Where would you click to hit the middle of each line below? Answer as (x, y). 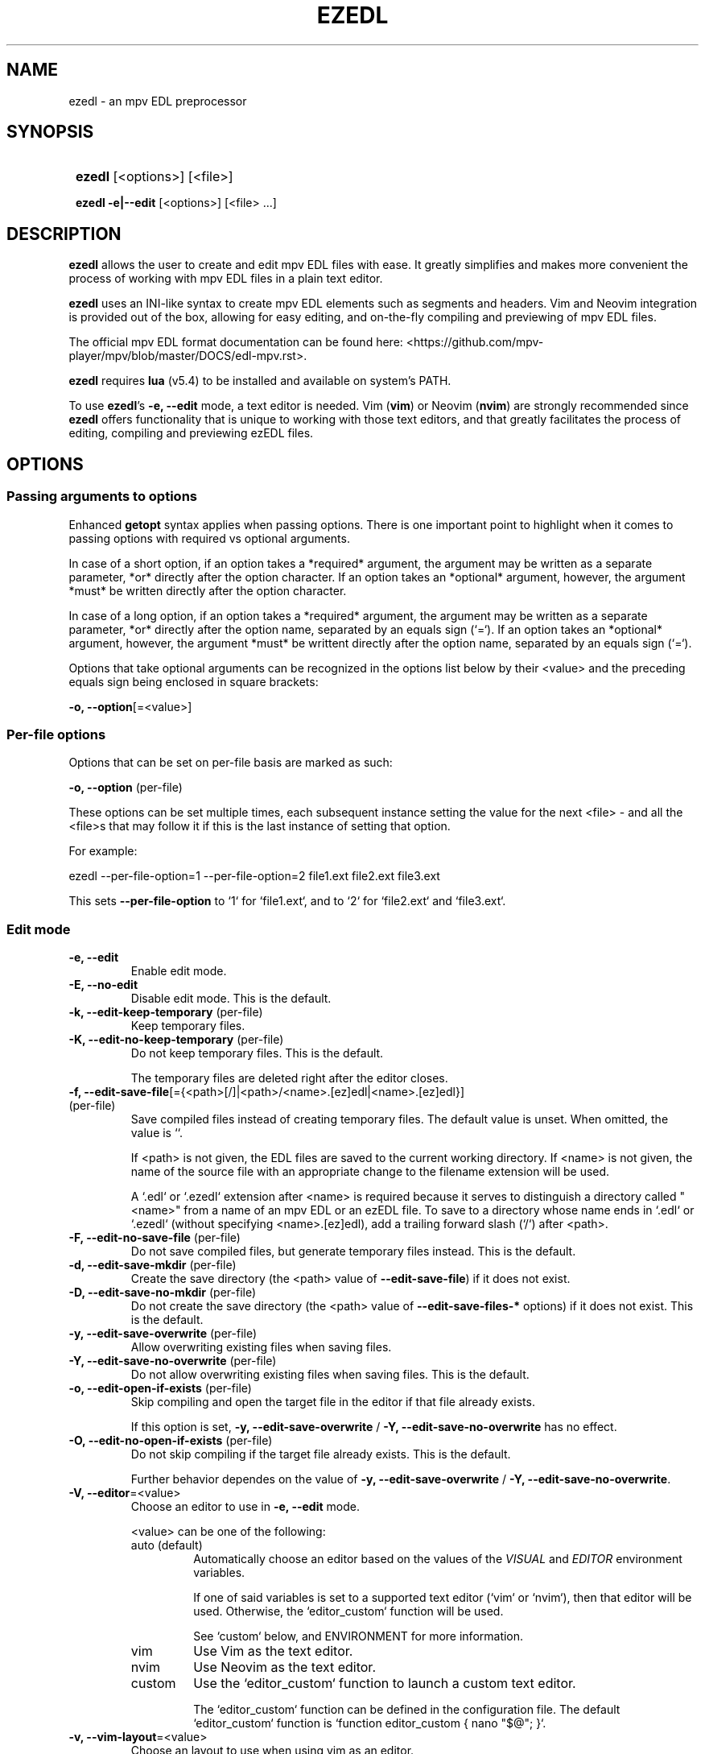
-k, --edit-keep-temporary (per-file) (166, 1012)
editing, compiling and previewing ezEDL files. (191, 433)
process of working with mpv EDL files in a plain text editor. (226, 279)
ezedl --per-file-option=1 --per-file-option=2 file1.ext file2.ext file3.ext (254, 876)
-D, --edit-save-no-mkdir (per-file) (163, 1292)
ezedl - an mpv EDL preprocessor (158, 101)
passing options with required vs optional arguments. (209, 538)
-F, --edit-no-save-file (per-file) (155, 1237)
